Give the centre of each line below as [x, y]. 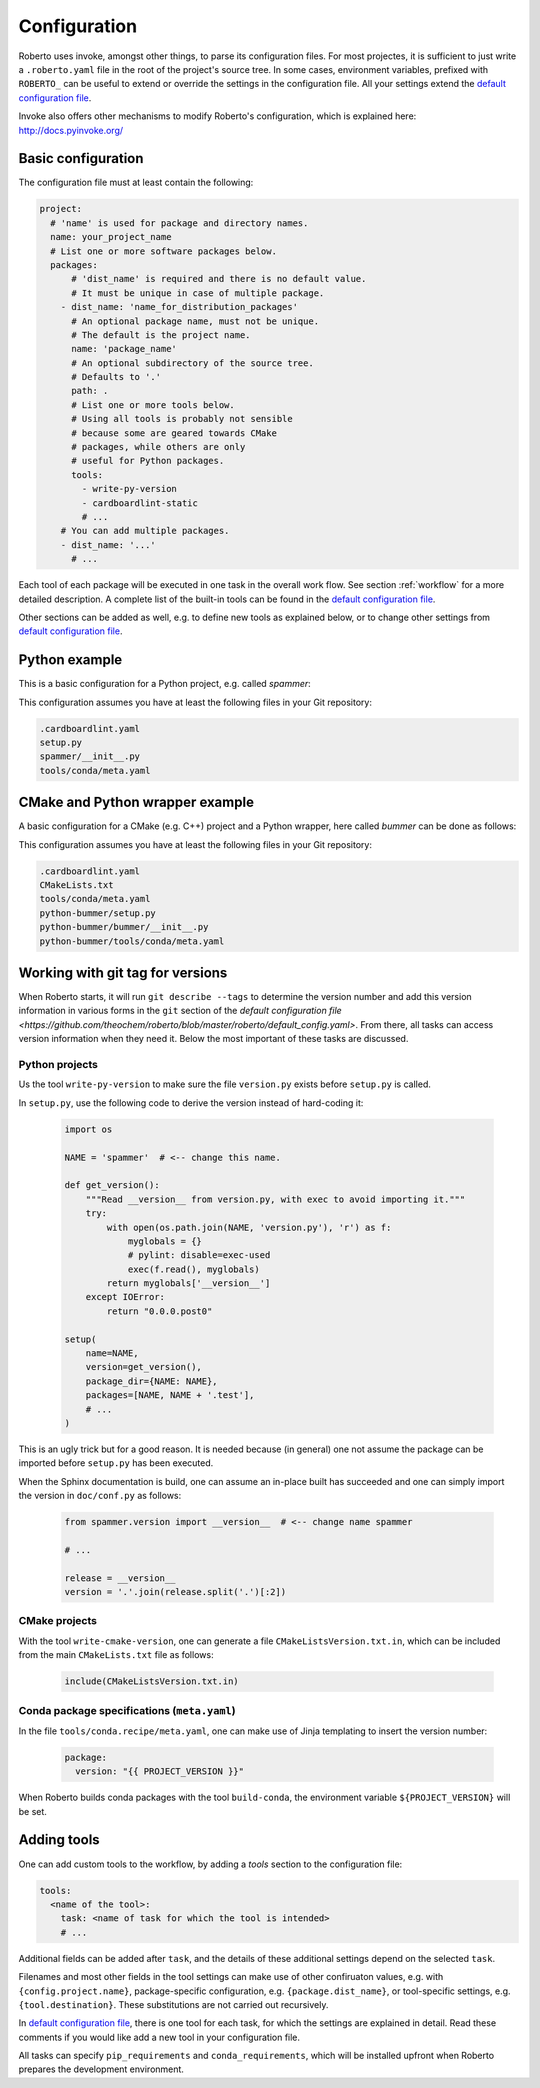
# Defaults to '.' [116, 377]
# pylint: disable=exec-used [199, 1255]
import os [88, 1129]
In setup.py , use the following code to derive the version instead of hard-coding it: [191, 1102]
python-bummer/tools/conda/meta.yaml [132, 941]
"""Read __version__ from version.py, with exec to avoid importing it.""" [275, 1199]
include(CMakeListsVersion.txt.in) [151, 1681]
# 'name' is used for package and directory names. [179, 223]
